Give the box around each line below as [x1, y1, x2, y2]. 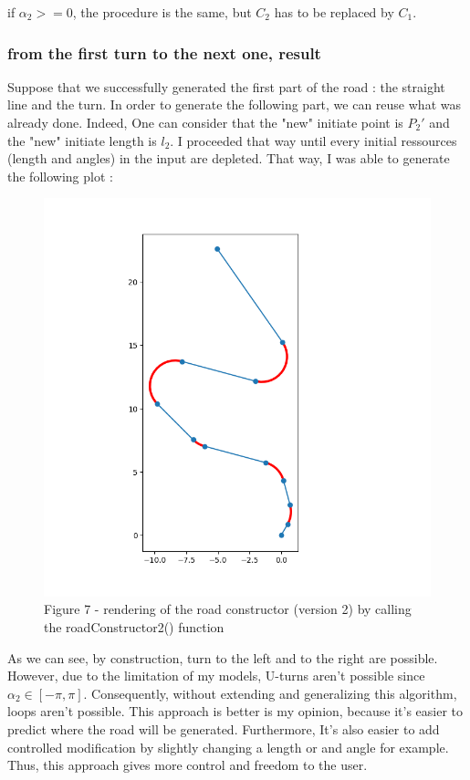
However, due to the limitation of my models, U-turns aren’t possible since [7, 666, 425, 685]
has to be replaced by [274, 3, 394, 21]
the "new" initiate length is [7, 130, 157, 150]
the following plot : [7, 166, 113, 185]
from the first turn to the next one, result [7, 41, 321, 64]
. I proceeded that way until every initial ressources [170, 130, 457, 150]
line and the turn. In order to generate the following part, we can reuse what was [7, 95, 461, 114]
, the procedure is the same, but [72, 3, 252, 21]
